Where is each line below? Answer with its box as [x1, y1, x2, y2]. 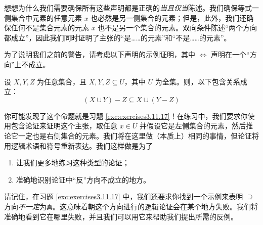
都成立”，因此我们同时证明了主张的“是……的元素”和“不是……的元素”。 [4, 32, 231, 42]
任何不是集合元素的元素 [11, 22, 89, 33]
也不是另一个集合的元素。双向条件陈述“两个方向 [98, 22, 257, 33]
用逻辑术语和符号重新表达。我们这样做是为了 [4, 140, 153, 151]
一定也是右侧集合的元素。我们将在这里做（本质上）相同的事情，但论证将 [18, 130, 259, 141]
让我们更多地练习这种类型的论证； [16, 157, 129, 168]
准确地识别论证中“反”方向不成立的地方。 [16, 174, 151, 185]
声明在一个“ [211, 49, 250, 60]
